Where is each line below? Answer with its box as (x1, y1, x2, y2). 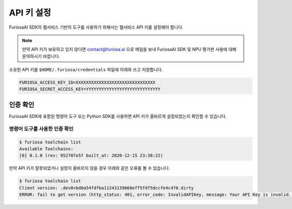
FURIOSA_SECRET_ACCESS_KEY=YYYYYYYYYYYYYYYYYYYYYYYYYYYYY (19, 86, 161, 92)
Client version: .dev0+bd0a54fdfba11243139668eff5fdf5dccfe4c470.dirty (19, 185, 194, 191)
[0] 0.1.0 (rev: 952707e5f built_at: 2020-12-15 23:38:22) (19, 153, 163, 159)
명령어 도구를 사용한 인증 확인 (9, 125, 74, 132)
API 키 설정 (9, 7, 51, 18)
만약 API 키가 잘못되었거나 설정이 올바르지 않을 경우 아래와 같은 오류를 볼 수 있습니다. (9, 165, 170, 171)
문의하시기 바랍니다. (22, 53, 60, 59)
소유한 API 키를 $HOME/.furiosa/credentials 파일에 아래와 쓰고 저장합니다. (9, 67, 163, 73)
